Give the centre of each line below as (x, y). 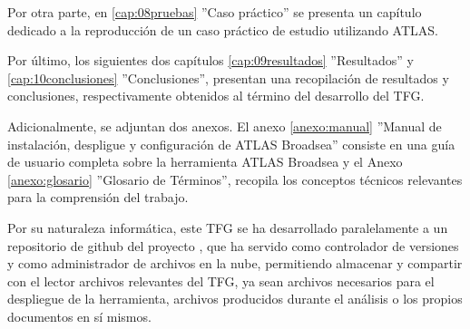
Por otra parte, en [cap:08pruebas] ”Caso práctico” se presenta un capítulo (215, 12)
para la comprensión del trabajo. (98, 197)
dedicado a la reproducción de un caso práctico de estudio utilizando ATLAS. (223, 29)
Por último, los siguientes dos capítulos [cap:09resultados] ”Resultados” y (211, 60)
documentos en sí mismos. (79, 316)
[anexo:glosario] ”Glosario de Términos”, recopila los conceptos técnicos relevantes (235, 179)
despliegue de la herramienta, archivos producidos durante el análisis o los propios (235, 299)
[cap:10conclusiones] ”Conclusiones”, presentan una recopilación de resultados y (228, 77)
